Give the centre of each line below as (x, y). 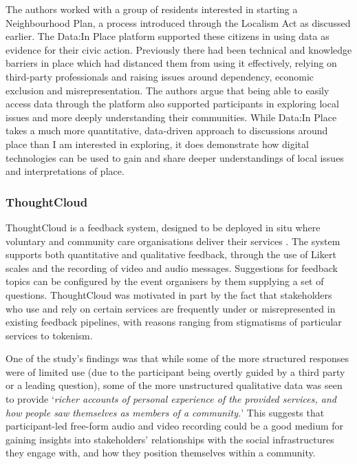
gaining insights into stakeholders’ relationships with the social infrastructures (170, 439)
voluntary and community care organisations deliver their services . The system (173, 241)
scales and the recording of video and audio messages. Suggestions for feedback (172, 267)
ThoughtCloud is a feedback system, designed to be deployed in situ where (163, 227)
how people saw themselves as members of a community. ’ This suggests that (165, 412)
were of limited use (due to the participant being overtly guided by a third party (175, 371)
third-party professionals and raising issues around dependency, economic (160, 76)
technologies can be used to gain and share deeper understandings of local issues (175, 157)
